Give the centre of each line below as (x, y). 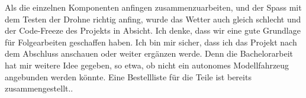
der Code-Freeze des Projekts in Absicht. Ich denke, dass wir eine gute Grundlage (153, 30)
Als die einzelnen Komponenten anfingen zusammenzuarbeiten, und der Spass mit (153, 7)
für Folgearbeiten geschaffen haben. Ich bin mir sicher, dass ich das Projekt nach (151, 42)
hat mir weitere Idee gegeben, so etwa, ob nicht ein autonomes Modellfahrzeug (147, 65)
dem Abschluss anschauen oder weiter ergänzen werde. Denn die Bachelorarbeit (149, 53)
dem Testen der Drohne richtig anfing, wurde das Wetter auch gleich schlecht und (153, 19)
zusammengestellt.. (39, 88)
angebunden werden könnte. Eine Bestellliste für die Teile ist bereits (128, 76)
